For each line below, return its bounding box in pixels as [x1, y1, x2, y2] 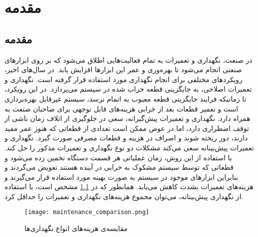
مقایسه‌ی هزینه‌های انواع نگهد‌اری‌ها [24, 223, 128, 234]
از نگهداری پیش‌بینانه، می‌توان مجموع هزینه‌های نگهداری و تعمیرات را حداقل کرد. [4, 191, 244, 201]
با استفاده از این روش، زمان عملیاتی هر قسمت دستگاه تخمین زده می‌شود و [4, 152, 232, 162]
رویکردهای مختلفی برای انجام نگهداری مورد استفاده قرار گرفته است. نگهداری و [4, 74, 243, 84]
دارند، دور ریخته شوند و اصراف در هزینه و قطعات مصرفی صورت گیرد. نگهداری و [4, 132, 248, 143]
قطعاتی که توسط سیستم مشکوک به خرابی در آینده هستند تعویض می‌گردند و [4, 162, 234, 172]
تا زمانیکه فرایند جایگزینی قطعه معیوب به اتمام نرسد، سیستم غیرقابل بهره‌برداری [4, 93, 247, 104]
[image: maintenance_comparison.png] [24, 209, 149, 216]
